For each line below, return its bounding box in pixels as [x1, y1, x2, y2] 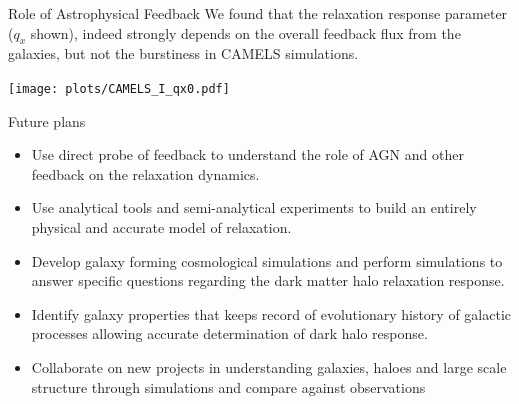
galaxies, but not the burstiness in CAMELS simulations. [8, 43, 359, 64]
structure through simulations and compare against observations [31, 376, 426, 397]
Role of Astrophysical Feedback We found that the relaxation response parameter [8, 3, 508, 23]
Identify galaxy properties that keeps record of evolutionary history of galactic [31, 303, 512, 324]
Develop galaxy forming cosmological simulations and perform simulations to [31, 250, 503, 271]
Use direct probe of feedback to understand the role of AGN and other [31, 144, 464, 165]
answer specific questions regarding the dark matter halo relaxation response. [31, 270, 505, 291]
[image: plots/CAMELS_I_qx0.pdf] [8, 81, 230, 96]
